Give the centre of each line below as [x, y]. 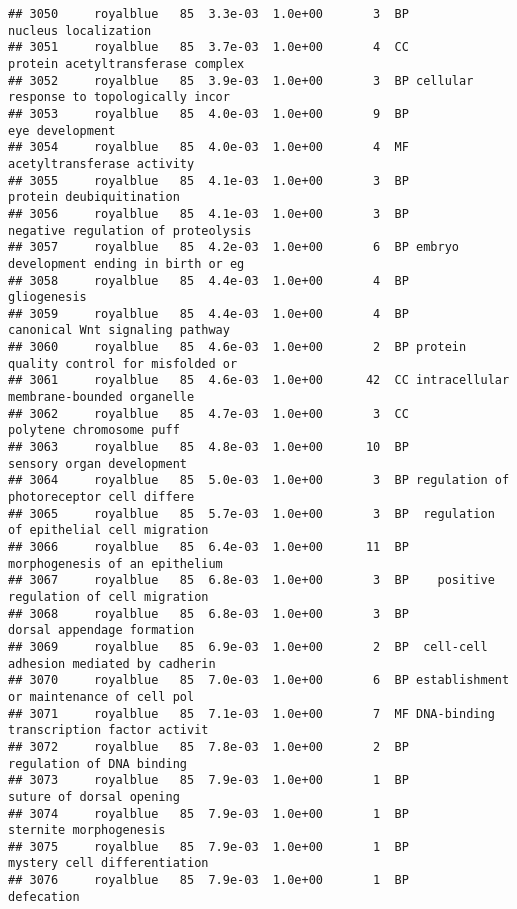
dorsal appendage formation [101, 630]
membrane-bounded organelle [101, 397]
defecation [44, 896]
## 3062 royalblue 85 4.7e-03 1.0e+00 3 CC [208, 413]
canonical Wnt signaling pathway [119, 330]
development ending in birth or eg [126, 263]
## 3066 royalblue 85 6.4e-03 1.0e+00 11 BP [208, 547]
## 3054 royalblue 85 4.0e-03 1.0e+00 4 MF [208, 147]
